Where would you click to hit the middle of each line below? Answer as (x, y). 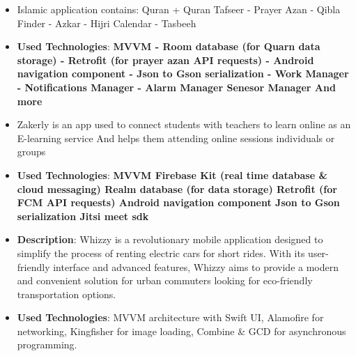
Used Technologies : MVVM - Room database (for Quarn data (169, 46)
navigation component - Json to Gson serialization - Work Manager (183, 73)
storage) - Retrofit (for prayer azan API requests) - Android (165, 60)
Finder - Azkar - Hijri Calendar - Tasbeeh (107, 23)
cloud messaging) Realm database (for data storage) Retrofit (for (177, 188)
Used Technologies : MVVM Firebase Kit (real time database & (172, 175)
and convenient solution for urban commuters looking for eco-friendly (165, 280)
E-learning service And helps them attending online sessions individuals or (176, 138)
